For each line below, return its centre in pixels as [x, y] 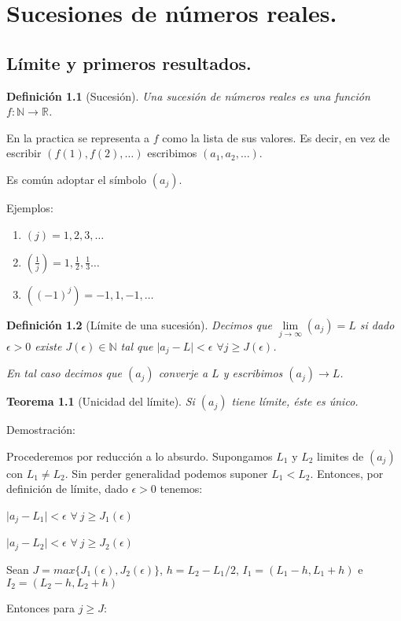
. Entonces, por [347, 473]
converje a [183, 373]
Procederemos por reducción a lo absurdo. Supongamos [140, 456]
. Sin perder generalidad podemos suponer [166, 473]
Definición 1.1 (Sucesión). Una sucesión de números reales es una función [188, 96]
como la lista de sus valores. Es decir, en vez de [276, 137]
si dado [377, 324]
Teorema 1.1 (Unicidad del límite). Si [101, 401]
